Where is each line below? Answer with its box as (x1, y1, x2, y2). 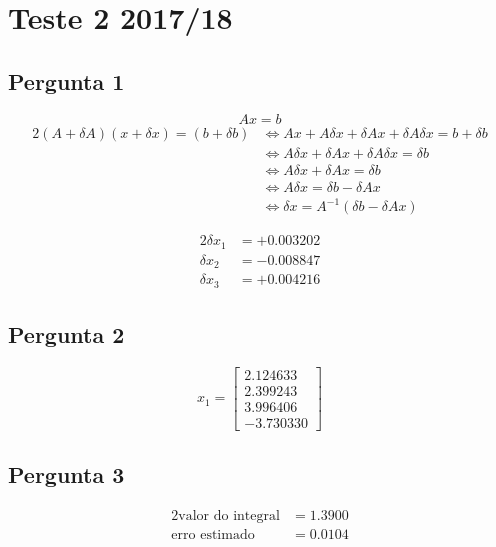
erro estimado (171, 528, 255, 543)
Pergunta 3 (8, 459, 125, 490)
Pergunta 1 (8, 65, 125, 96)
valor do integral (178, 509, 280, 524)
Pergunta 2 (8, 319, 125, 350)
